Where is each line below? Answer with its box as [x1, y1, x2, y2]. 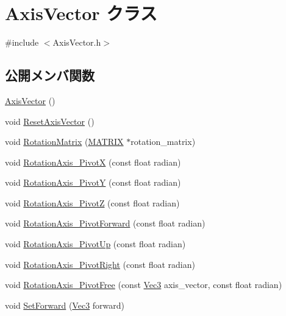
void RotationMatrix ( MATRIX [5, 135, 124, 148]
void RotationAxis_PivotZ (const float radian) [5, 196, 180, 209]
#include [5, 36, 39, 49]
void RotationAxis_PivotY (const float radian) [5, 176, 181, 189]
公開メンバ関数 [5, 66, 95, 85]
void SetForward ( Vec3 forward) [5, 298, 125, 311]
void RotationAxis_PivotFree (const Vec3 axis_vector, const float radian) [5, 278, 282, 291]
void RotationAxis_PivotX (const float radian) [5, 155, 181, 168]
